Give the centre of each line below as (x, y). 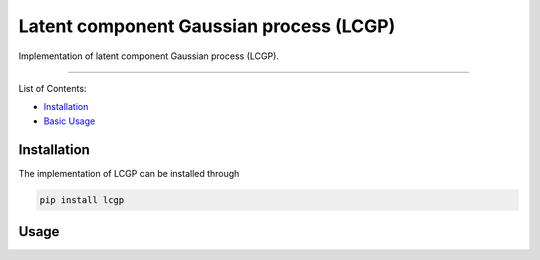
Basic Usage (69, 121)
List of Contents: (52, 88)
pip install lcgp (82, 199)
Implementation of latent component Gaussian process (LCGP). (149, 56)
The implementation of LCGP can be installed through (129, 173)
